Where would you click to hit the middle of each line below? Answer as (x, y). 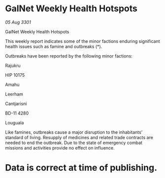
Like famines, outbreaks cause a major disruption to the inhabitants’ (74, 132)
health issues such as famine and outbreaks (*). (54, 46)
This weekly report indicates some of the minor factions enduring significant (82, 41)
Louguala (15, 122)
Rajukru (13, 65)
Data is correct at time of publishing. (81, 168)
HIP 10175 (15, 75)
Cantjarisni (16, 103)
